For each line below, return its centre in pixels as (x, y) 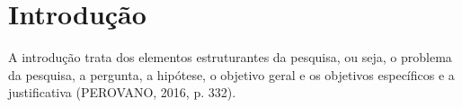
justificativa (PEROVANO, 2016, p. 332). (122, 92)
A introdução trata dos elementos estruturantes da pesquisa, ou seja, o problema (230, 57)
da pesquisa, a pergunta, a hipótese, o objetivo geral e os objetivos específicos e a (231, 74)
